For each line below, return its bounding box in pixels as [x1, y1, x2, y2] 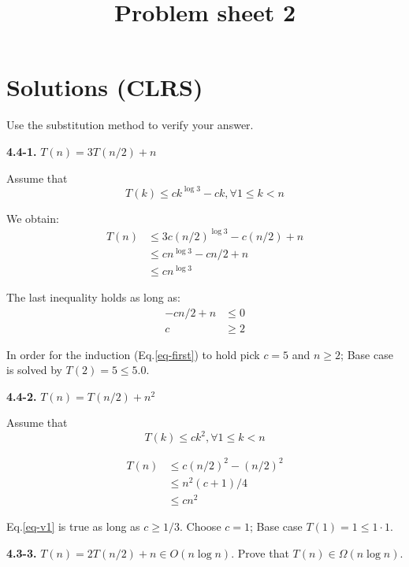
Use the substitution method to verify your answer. [6, 117, 254, 133]
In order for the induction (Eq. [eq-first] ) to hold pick [6, 346, 260, 362]
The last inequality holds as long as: [6, 288, 180, 305]
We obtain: [6, 209, 59, 226]
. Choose [180, 518, 221, 535]
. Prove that [231, 544, 289, 561]
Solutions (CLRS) [6, 71, 203, 103]
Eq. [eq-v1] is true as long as [6, 518, 140, 535]
